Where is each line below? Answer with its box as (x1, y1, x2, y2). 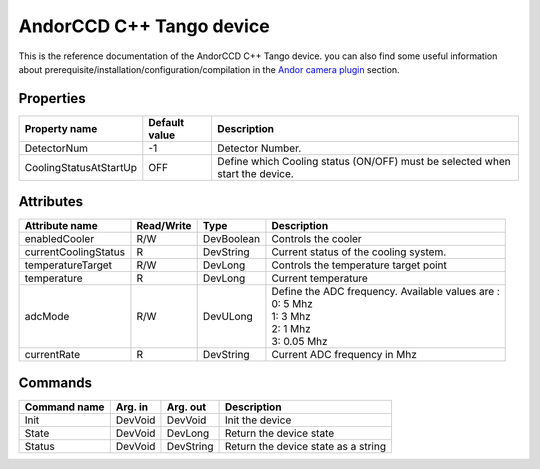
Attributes (18, 193, 84, 210)
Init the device (224, 413, 292, 427)
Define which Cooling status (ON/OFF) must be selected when (216, 154, 511, 168)
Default (148, 115, 185, 129)
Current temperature (271, 271, 369, 285)
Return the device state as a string (224, 439, 387, 453)
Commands (18, 374, 93, 391)
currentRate (24, 348, 80, 362)
